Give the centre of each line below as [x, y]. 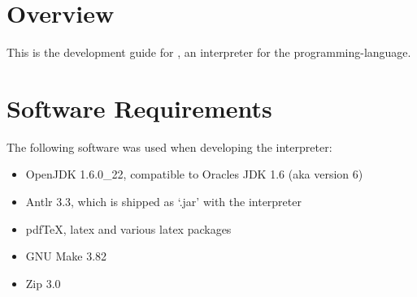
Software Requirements [139, 108]
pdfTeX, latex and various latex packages [128, 228]
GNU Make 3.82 [66, 256]
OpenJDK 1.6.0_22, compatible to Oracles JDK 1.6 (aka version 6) [194, 174]
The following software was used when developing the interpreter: [169, 146]
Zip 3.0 [43, 283]
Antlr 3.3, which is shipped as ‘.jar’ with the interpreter [163, 202]
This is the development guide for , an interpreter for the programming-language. [209, 52]
